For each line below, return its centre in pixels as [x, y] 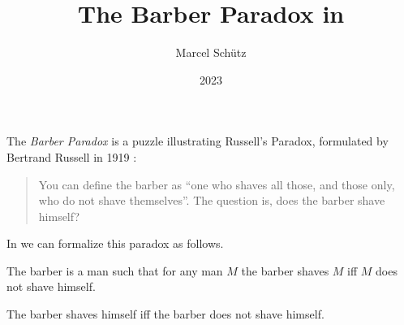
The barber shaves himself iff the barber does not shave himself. [165, 314]
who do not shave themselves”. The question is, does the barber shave [212, 200]
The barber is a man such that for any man [115, 270]
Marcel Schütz [211, 52]
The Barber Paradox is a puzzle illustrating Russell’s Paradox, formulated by [198, 141]
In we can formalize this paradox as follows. [115, 243]
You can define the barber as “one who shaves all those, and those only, [217, 184]
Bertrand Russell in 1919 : [72, 156]
